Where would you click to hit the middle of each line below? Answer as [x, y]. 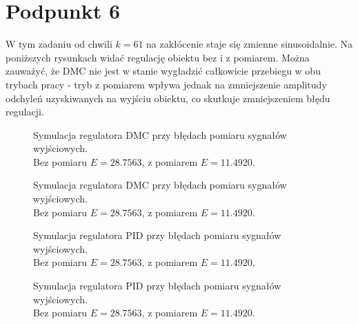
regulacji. [25, 112]
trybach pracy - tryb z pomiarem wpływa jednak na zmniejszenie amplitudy [166, 84]
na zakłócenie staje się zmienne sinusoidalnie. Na [250, 44]
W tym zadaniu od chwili [59, 44]
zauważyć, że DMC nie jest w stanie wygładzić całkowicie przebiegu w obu [163, 71]
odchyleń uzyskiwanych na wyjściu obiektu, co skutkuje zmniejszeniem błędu [168, 98]
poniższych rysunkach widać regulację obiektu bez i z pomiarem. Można [158, 57]
